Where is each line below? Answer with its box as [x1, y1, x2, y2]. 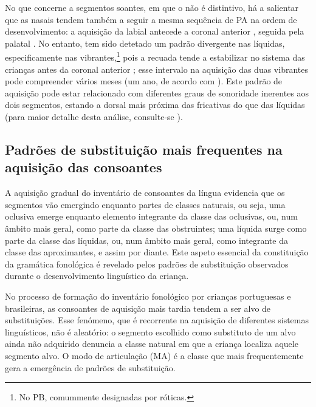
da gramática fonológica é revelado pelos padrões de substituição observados [5, 257, 289, 270]
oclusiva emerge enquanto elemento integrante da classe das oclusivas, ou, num [5, 210, 298, 223]
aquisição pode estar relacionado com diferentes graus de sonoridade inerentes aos [5, 86, 309, 99]
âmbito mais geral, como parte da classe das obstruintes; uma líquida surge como [5, 221, 307, 234]
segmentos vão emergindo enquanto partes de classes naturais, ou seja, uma [5, 198, 286, 210]
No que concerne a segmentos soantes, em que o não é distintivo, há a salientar [5, 1, 299, 13]
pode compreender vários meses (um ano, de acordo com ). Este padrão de [5, 75, 283, 87]
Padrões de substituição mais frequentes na [5, 140, 283, 158]
